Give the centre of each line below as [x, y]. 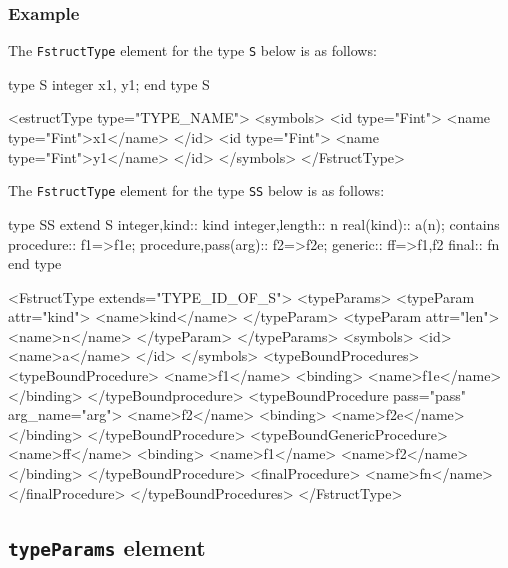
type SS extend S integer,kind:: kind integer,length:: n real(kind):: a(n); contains [254, 223]
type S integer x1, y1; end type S [109, 83]
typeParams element [107, 546]
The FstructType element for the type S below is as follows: [192, 50]
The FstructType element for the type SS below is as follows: [196, 190]
